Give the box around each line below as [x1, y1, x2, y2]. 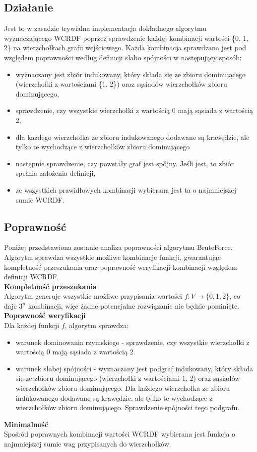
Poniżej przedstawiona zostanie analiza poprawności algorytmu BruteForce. [4, 242, 233, 252]
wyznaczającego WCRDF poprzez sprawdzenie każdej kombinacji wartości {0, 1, [4, 32, 249, 43]
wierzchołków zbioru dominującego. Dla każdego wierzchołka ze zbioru [15, 383, 230, 393]
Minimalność [4, 419, 49, 429]
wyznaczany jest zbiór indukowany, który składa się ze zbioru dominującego [15, 69, 246, 79]
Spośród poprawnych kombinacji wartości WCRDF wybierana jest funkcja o [4, 429, 236, 439]
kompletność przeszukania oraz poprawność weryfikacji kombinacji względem [4, 261, 237, 272]
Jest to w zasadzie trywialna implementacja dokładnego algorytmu [4, 23, 207, 33]
